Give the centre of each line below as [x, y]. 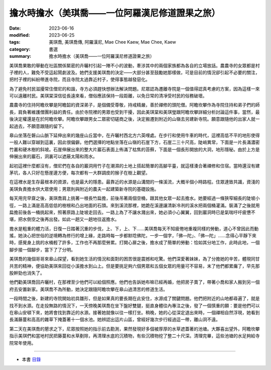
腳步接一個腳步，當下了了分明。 [42, 249]
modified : [20, 35]
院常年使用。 [23, 343]
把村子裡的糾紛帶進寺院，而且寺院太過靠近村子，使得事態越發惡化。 [80, 79]
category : [20, 49]
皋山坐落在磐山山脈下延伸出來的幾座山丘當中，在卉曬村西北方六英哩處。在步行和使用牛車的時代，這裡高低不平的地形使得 [134, 135]
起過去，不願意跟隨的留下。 [38, 126]
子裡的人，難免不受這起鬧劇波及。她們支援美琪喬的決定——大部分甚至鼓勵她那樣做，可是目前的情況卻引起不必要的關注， [134, 72]
